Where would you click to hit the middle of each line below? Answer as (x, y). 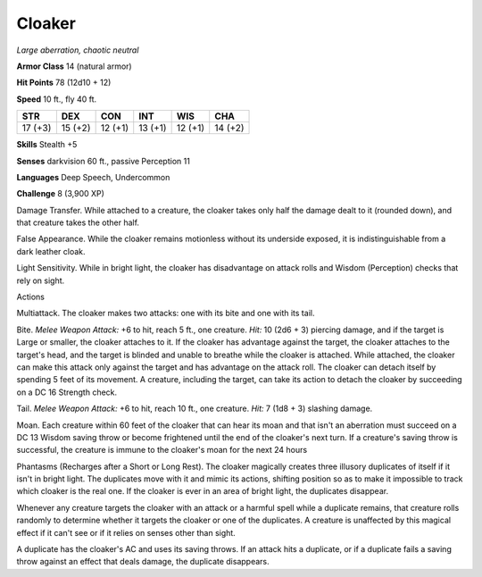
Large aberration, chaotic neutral (78, 50)
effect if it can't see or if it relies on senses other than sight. (126, 532)
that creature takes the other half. (78, 222)
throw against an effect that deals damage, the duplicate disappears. (143, 562)
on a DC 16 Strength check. (67, 392)
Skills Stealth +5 (47, 145)
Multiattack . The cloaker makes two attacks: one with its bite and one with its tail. (166, 314)
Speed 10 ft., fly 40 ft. (57, 99)
